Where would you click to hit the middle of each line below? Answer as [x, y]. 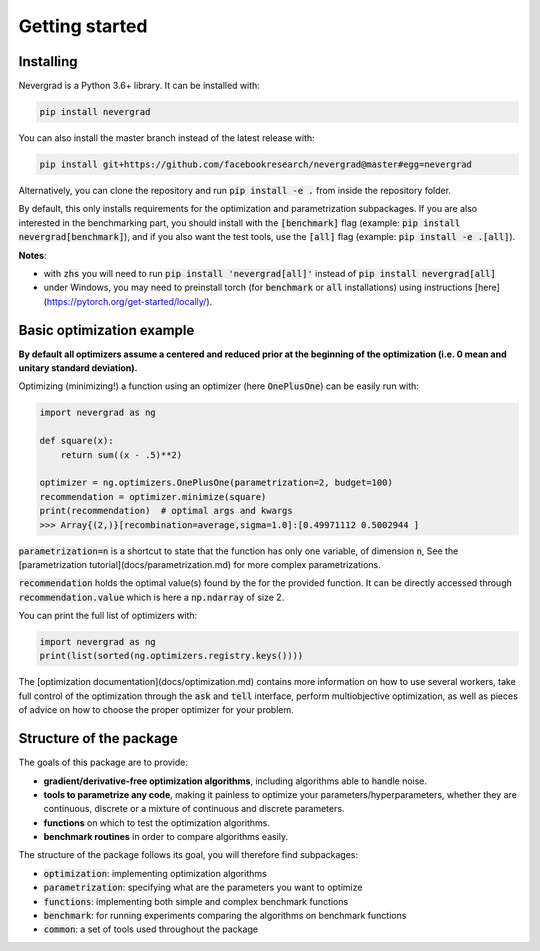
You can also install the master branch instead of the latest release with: [166, 138]
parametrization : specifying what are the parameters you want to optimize [203, 887]
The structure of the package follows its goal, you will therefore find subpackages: [188, 855]
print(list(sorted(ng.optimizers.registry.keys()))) [171, 656]
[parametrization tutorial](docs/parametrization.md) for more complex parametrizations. [200, 564]
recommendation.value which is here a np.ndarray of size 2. [151, 597]
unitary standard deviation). [78, 368]
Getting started [83, 26]
